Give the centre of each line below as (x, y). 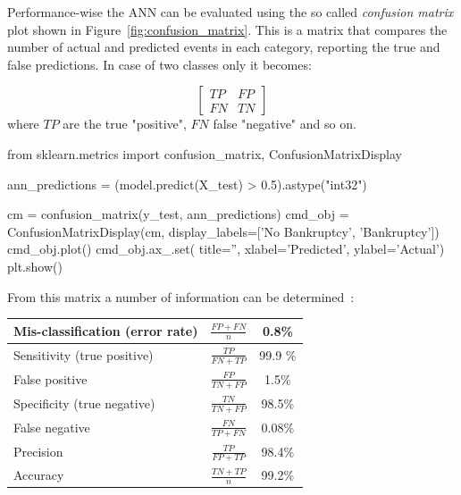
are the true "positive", (125, 124)
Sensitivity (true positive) (84, 354)
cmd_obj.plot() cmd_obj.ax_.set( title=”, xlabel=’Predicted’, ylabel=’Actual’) (226, 249)
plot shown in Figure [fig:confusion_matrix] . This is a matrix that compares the (227, 29)
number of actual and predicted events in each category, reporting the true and (224, 47)
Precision (38, 452)
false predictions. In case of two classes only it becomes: (159, 64)
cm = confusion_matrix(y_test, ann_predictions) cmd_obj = (178, 214)
